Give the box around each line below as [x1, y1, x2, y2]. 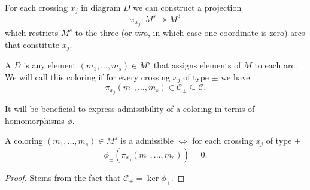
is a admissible [120, 134, 174, 147]
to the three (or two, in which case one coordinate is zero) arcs [75, 26, 305, 39]
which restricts [5, 26, 59, 39]
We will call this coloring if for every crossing [5, 70, 171, 83]
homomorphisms [5, 114, 65, 126]
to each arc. [254, 59, 297, 71]
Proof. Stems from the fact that [5, 171, 121, 183]
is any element [23, 59, 76, 71]
